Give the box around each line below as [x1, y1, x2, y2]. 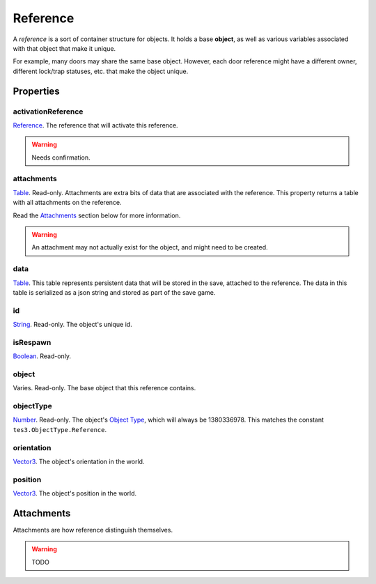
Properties [13, 85, 60, 97]
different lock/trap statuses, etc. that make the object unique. [13, 67, 189, 75]
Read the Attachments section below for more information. [13, 211, 181, 220]
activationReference [13, 107, 84, 116]
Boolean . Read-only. [13, 352, 72, 360]
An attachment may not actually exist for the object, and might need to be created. [31, 243, 268, 252]
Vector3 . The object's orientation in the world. [13, 457, 145, 466]
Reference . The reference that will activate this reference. [13, 121, 178, 129]
